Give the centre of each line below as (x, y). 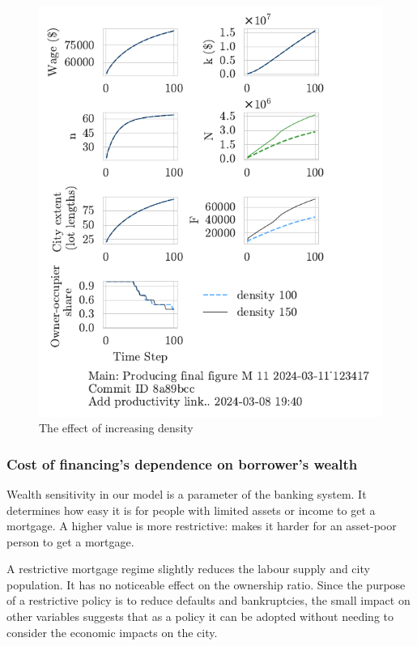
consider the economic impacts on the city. (112, 632)
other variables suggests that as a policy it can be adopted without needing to (200, 616)
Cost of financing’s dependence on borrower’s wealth (182, 463)
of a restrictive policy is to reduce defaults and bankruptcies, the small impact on (208, 600)
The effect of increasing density (116, 428)
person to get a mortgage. (70, 541)
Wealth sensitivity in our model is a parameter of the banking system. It (187, 493)
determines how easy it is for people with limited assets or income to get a (191, 510)
